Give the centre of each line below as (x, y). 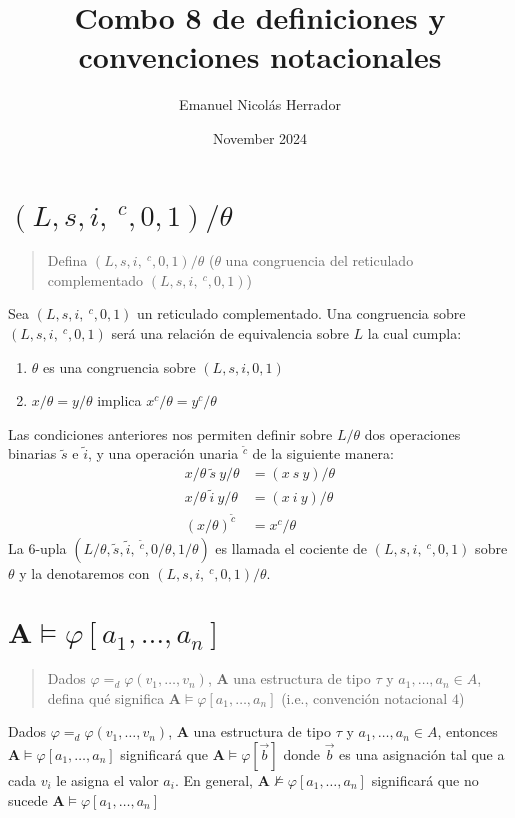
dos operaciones (412, 433)
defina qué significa (106, 697)
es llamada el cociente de (291, 547)
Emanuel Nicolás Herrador (260, 104)
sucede (28, 799)
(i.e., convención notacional (364, 697)
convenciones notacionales (260, 56)
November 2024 (260, 137)
